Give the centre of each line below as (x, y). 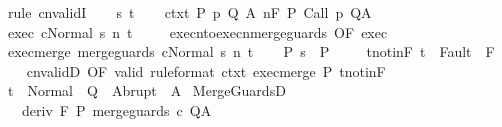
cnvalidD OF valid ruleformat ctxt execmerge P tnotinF (206, 70)
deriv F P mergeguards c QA (116, 109)
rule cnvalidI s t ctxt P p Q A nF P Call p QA (189, 12)
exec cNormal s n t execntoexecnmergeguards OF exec (197, 31)
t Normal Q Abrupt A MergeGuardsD (146, 90)
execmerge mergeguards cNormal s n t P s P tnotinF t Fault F (251, 51)
